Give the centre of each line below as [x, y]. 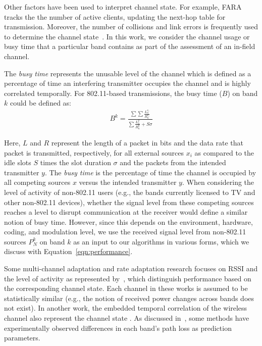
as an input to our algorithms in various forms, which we [161, 241]
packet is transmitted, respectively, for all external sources [94, 152]
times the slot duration [75, 162]
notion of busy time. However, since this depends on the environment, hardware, [128, 221]
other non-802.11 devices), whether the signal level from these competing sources [129, 202]
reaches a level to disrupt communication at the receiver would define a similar [126, 212]
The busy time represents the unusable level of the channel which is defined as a [128, 73]
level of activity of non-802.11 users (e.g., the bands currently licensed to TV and [130, 192]
